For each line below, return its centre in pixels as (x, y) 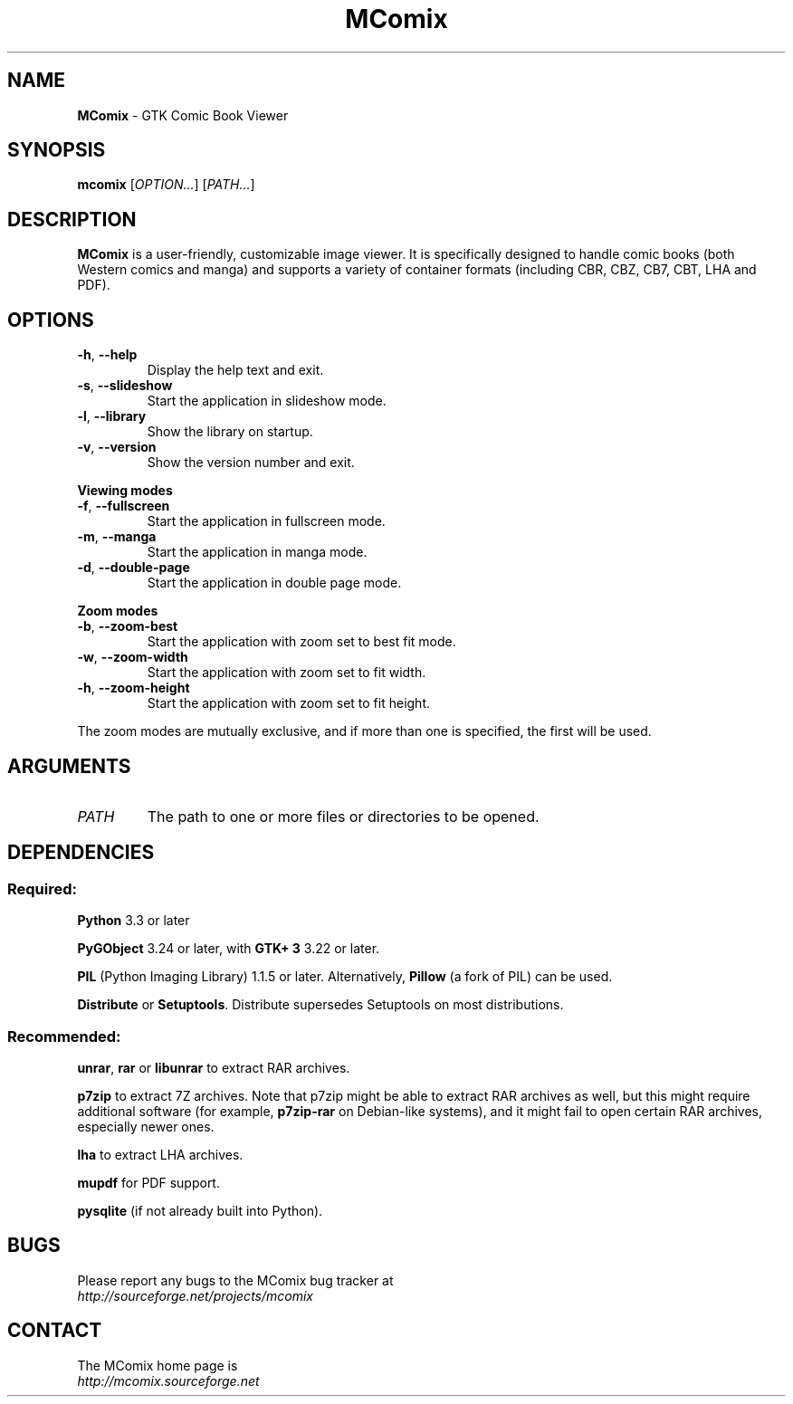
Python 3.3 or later (134, 921)
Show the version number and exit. (251, 463)
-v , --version (117, 447)
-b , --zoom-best (128, 626)
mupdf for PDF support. (148, 1182)
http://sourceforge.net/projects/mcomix (195, 1295)
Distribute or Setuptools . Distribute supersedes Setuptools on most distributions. (320, 1005)
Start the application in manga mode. (257, 552)
